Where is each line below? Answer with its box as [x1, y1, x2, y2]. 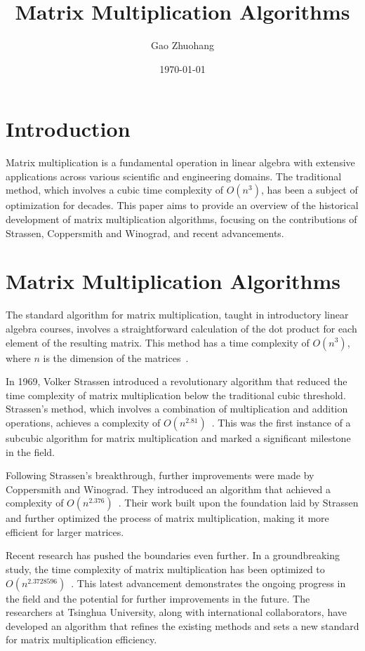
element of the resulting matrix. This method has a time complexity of [6, 335, 310, 349]
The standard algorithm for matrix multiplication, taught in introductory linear [6, 307, 349, 322]
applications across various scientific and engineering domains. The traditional [6, 168, 342, 183]
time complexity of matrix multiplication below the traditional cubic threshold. [6, 387, 346, 402]
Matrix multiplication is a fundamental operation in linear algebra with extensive [6, 155, 355, 170]
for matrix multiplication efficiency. [6, 632, 157, 647]
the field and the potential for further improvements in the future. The [6, 591, 310, 605]
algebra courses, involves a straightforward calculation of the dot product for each [6, 321, 357, 335]
